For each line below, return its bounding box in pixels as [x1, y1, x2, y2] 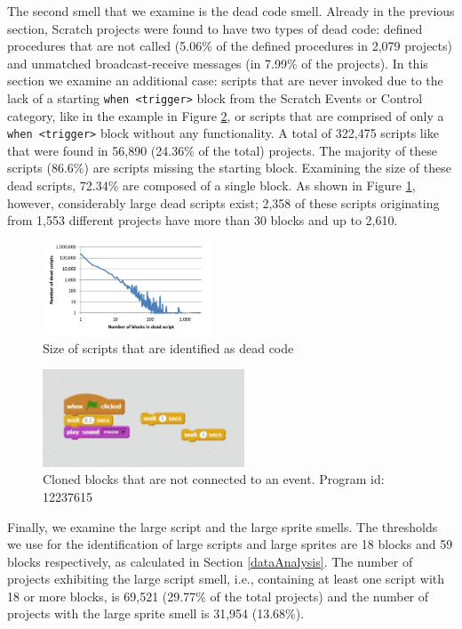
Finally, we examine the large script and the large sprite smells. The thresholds [7, 517, 438, 536]
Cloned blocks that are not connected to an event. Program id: [43, 470, 385, 488]
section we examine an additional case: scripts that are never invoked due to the [7, 71, 443, 90]
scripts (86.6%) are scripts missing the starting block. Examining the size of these [7, 158, 451, 177]
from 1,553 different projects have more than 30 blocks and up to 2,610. [7, 211, 398, 230]
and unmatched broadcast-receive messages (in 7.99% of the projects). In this [7, 53, 428, 72]
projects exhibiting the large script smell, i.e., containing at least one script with [7, 569, 445, 588]
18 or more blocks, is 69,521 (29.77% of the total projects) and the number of [7, 586, 429, 605]
